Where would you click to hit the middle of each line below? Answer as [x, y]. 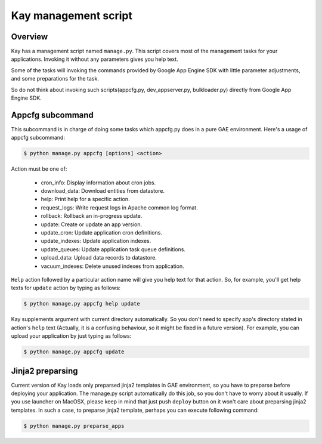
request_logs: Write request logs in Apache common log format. [119, 207]
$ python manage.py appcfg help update [82, 304]
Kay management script [72, 16]
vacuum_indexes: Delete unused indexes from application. [112, 266]
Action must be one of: [39, 169]
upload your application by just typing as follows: [71, 336]
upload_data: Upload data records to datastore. [99, 258]
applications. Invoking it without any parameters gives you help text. [95, 59]
